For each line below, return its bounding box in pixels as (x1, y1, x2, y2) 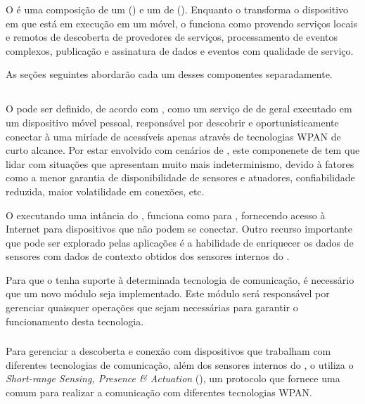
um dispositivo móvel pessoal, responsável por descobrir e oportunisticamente (6, 115, 339, 129)
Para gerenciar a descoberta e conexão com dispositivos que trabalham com (6, 344, 331, 358)
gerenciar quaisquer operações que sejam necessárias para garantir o (6, 300, 298, 315)
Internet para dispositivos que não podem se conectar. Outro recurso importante (6, 221, 352, 236)
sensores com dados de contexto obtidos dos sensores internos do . (6, 249, 290, 263)
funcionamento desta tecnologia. (6, 313, 144, 328)
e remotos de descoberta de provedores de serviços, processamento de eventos (6, 30, 338, 44)
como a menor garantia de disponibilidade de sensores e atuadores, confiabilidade (6, 170, 355, 185)
